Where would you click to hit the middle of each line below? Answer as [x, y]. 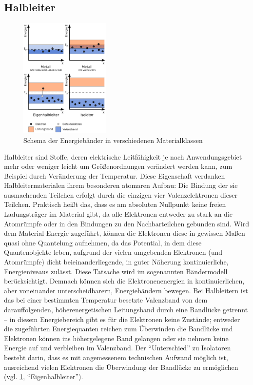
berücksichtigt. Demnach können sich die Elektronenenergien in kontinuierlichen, [124, 281]
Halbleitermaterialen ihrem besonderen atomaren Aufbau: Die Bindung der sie [121, 185]
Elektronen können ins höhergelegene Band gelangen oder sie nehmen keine [116, 338]
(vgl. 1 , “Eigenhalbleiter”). [44, 376]
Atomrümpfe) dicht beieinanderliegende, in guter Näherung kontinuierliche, [116, 262]
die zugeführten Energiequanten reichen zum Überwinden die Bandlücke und [118, 329]
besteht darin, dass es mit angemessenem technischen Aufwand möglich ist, [116, 357]
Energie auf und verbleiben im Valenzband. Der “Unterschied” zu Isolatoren [117, 348]
